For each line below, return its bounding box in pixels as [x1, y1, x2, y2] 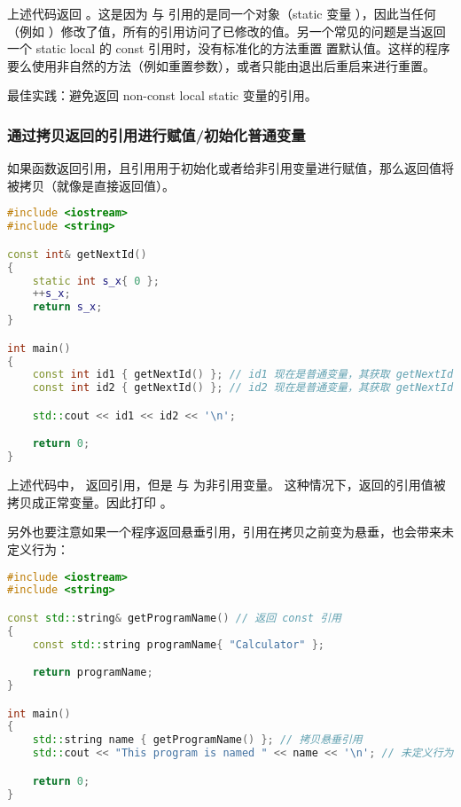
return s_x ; [32, 301, 103, 314]
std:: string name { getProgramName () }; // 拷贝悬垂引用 [32, 733, 363, 747]
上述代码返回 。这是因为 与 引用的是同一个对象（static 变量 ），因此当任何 [7, 4, 436, 22]
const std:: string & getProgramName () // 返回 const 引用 [7, 611, 341, 624]
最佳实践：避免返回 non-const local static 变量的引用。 [7, 86, 317, 105]
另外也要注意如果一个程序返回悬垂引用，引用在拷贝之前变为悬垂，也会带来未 [7, 522, 454, 541]
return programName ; [32, 666, 153, 679]
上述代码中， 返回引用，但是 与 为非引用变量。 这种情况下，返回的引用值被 [7, 475, 446, 494]
